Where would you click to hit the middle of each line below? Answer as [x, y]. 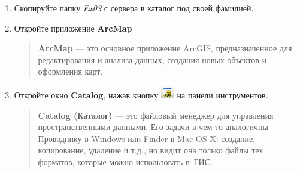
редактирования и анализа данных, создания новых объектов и [152, 59]
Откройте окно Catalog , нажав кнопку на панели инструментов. [141, 95]
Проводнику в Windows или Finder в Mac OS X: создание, [147, 138]
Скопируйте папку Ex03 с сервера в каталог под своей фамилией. [134, 8]
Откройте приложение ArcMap [73, 28]
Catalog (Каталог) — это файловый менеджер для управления [156, 115]
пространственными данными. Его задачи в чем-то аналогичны [153, 127]
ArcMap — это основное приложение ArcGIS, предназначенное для [165, 48]
